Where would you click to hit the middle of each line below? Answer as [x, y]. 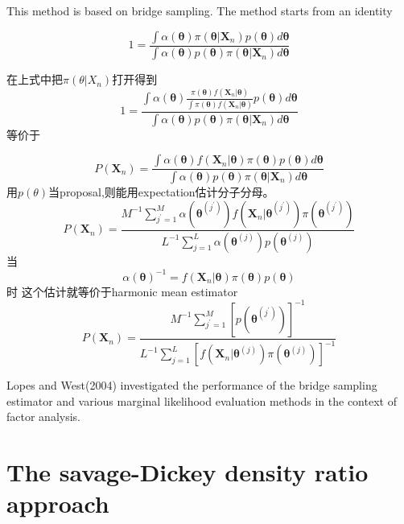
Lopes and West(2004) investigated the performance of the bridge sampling [192, 385]
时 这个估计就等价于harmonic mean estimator [122, 291]
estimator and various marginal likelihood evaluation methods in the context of [202, 400]
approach [58, 503]
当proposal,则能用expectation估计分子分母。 [161, 192]
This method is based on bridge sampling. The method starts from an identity [200, 10]
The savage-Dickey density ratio [188, 472]
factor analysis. [43, 417]
